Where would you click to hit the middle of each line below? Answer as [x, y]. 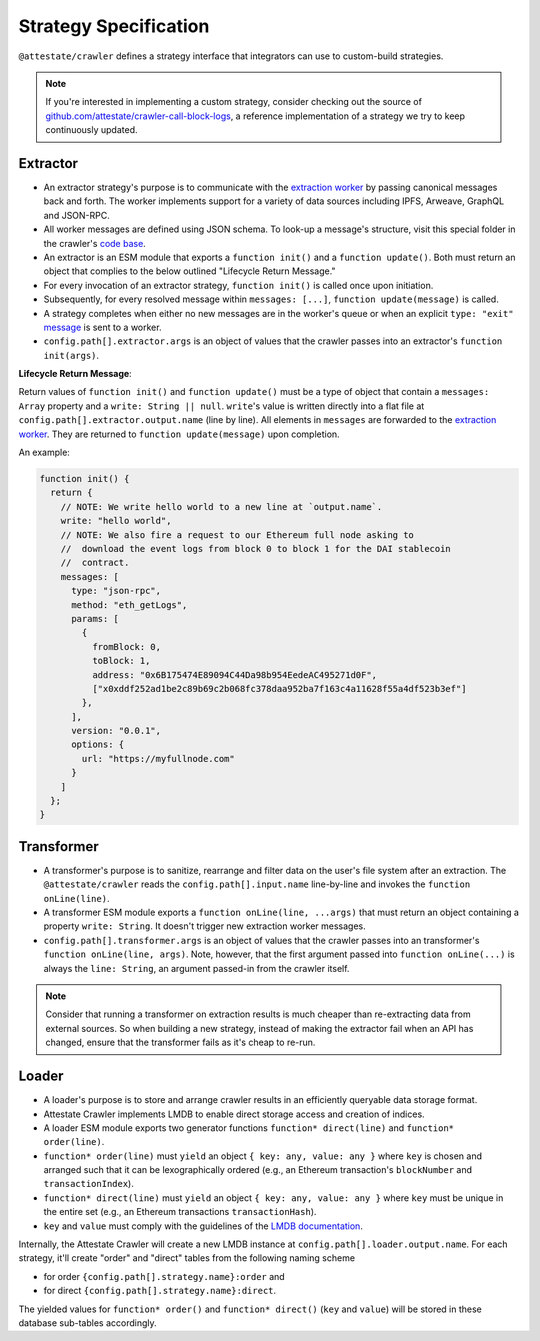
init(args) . [71, 355]
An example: [44, 452]
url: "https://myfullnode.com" [158, 758]
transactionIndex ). [88, 1184]
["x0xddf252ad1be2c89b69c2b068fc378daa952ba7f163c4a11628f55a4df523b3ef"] [279, 688]
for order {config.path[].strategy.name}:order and [164, 1276]
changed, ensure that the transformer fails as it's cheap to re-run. [180, 1042]
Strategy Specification [114, 26]
